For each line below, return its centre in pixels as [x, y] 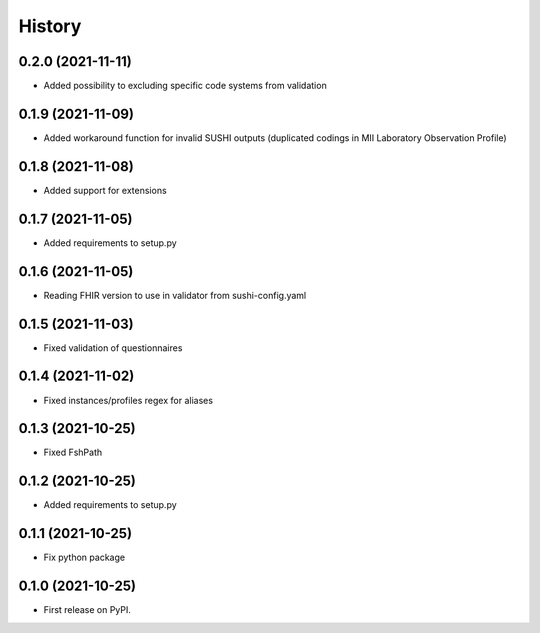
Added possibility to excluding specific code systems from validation [185, 86]
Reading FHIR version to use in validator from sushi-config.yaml [175, 295]
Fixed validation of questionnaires [113, 347]
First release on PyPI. [87, 610]
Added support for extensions [105, 190]
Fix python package [84, 557]
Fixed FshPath [73, 452]
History [50, 26]
